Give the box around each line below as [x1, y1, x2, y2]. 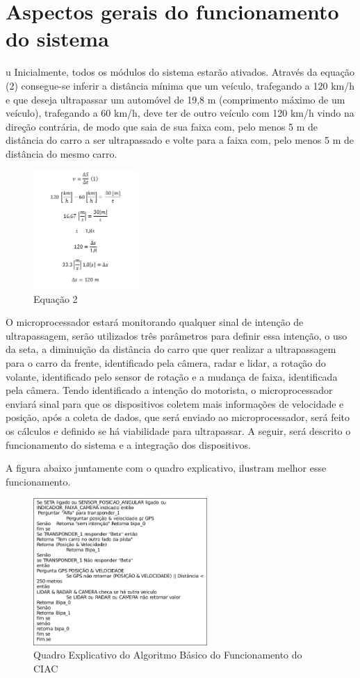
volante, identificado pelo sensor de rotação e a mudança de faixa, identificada [6, 369, 338, 383]
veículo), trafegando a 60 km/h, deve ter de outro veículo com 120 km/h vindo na [6, 106, 354, 120]
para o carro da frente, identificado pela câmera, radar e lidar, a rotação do [6, 355, 326, 370]
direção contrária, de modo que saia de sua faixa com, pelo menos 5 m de [6, 119, 318, 133]
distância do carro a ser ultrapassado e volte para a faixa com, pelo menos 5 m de [6, 133, 354, 147]
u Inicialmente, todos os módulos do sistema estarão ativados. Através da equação [6, 65, 354, 79]
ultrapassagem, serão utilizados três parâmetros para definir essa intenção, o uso [6, 328, 347, 342]
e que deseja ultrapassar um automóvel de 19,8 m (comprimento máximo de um [6, 92, 345, 106]
